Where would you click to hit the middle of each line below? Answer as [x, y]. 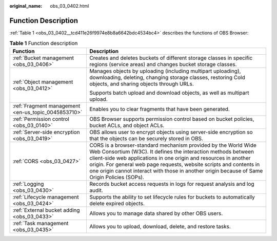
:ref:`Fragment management [46, 106]
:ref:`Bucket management [43, 58]
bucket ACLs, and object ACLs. [127, 125]
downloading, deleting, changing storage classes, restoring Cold [167, 77]
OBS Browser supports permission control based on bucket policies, [172, 119]
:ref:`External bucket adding [46, 210]
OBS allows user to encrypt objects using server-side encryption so [171, 132]
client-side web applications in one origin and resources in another [170, 158]
